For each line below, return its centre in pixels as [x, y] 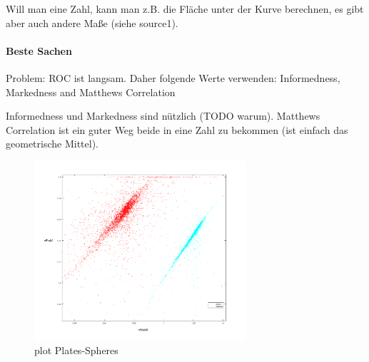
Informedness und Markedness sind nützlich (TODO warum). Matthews [163, 116]
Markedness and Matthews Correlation [91, 92]
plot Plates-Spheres [76, 350]
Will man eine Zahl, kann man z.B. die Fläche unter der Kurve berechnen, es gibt [185, 9]
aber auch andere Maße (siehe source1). [92, 22]
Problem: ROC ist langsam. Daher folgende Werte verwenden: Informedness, [173, 77]
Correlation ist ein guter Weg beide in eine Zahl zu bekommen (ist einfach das [177, 129]
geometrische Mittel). [52, 144]
